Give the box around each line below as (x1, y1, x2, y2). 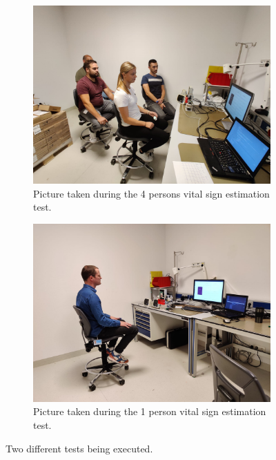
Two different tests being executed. (6, 441, 153, 455)
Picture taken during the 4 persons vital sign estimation (33, 186, 270, 200)
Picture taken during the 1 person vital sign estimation (33, 404, 266, 419)
